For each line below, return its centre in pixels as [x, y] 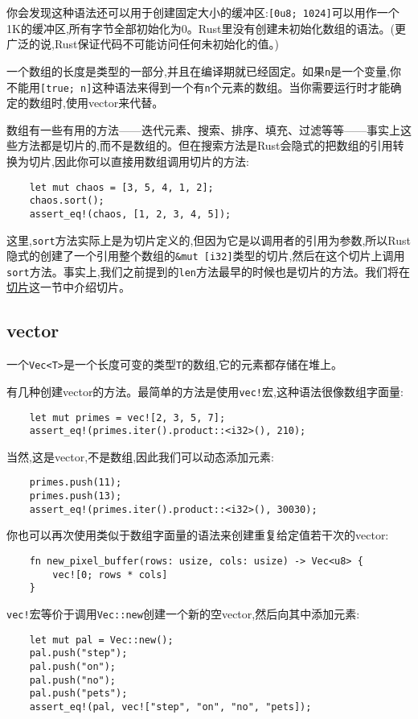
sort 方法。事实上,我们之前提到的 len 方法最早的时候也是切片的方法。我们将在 [209, 271]
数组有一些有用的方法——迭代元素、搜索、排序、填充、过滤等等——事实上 [203, 129]
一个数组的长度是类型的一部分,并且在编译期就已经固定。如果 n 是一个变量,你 [204, 70]
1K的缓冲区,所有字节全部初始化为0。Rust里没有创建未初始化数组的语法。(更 [206, 28]
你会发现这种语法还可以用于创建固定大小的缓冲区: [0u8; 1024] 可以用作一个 [203, 12]
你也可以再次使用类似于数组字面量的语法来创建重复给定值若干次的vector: [198, 535]
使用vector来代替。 [115, 103]
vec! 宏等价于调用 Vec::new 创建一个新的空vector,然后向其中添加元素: [183, 614]
